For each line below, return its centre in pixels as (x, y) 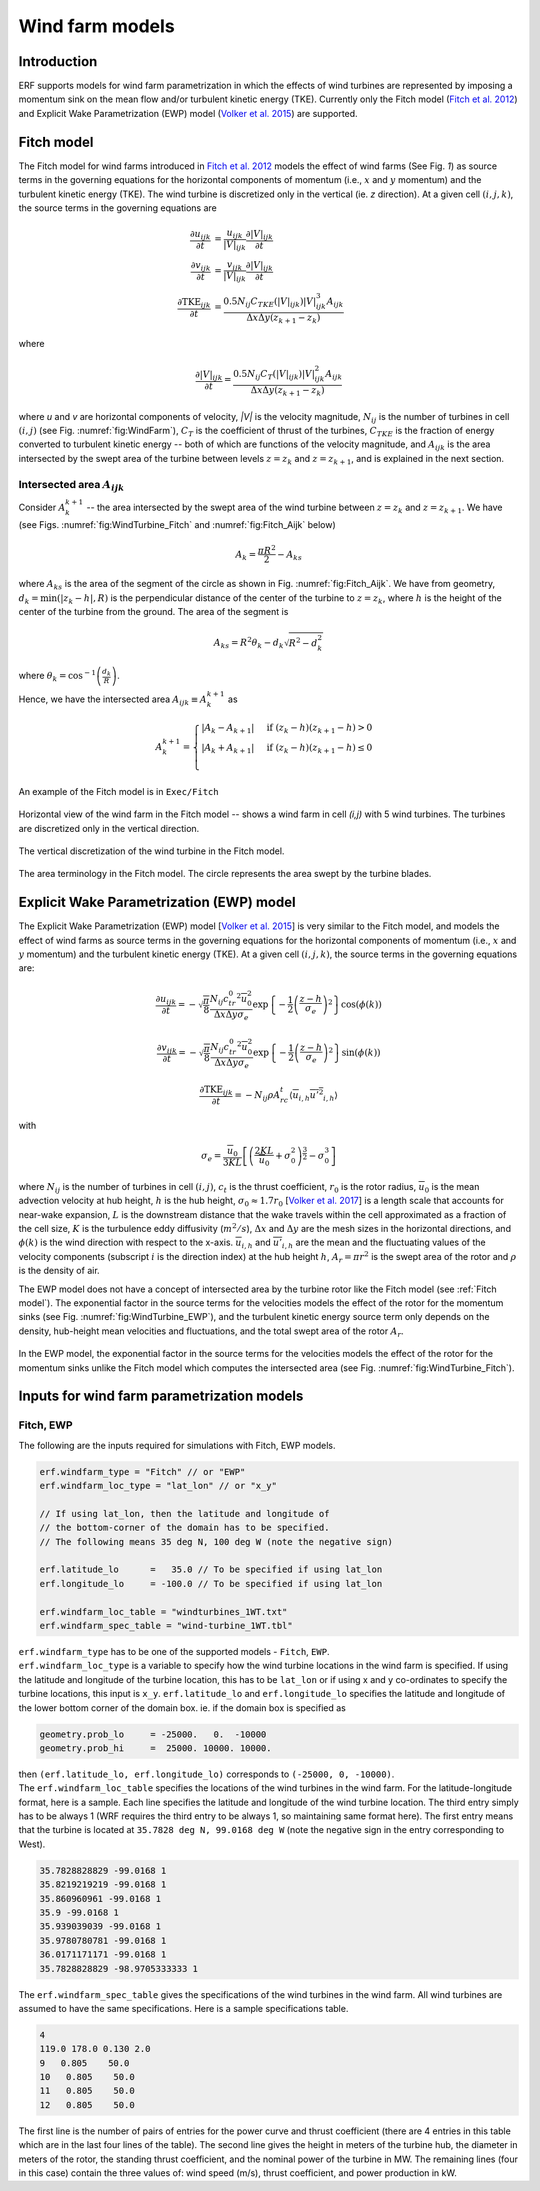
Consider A (42, 507)
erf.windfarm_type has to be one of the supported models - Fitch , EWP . (174, 1651)
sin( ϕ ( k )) (361, 1052)
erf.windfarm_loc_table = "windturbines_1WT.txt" (163, 1611)
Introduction (58, 61)
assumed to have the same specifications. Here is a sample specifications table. (183, 2008)
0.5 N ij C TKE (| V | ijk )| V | (270, 302)
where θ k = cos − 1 (57, 676)
